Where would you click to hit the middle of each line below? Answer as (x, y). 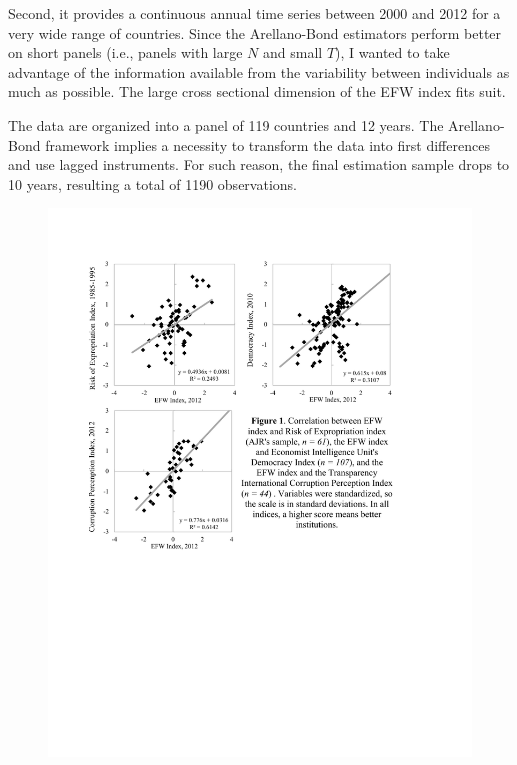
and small (293, 52)
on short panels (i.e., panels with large (125, 52)
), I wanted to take (392, 52)
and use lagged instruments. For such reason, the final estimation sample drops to (259, 164)
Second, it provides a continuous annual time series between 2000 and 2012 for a (254, 13)
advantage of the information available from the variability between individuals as (259, 71)
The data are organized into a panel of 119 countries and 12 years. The (226, 124)
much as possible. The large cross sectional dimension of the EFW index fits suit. (257, 91)
